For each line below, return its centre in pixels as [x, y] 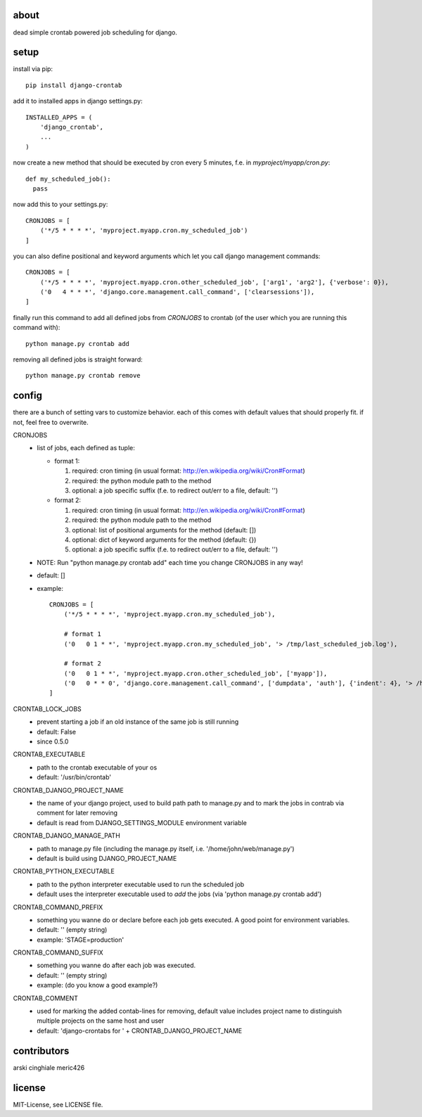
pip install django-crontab [74, 85]
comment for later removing [77, 813]
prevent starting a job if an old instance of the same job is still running [138, 722]
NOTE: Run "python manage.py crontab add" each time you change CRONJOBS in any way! [170, 562]
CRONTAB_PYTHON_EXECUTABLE [64, 872]
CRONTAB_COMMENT [46, 998]
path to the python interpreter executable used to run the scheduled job [141, 884]
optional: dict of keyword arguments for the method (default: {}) [164, 540]
